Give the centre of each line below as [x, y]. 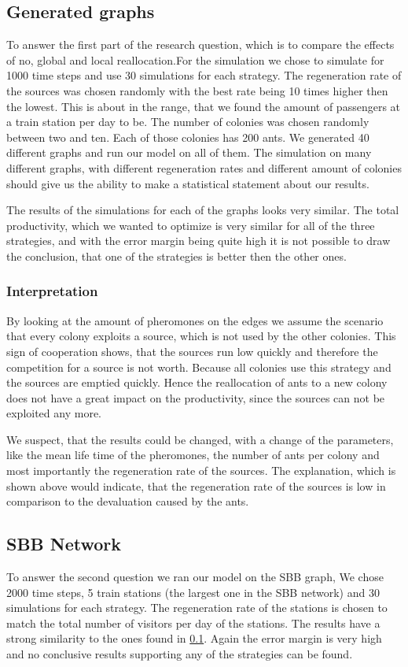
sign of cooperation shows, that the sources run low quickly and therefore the [192, 351]
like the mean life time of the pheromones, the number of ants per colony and [193, 455]
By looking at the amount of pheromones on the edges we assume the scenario [195, 320]
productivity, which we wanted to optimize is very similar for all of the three [191, 225]
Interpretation [52, 291]
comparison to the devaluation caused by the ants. [128, 501]
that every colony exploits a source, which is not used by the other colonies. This [201, 336]
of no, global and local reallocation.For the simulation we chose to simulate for [195, 59]
